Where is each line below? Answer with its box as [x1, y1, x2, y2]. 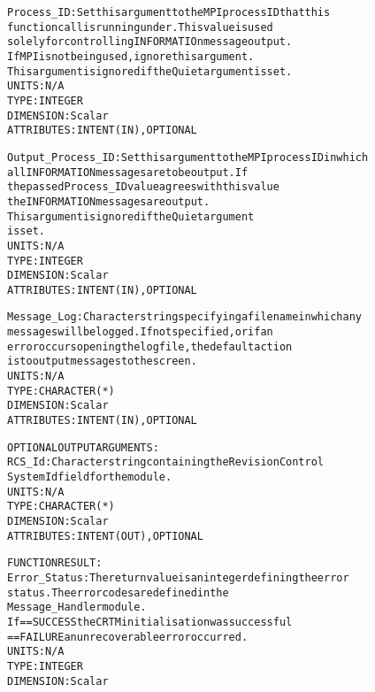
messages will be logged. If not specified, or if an [7, 326, 273, 339]
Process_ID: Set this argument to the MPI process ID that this [7, 6, 331, 19]
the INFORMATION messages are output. [7, 195, 210, 208]
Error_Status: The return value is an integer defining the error [7, 571, 349, 584]
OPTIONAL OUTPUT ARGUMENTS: [7, 441, 159, 454]
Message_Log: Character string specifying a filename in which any [7, 311, 362, 324]
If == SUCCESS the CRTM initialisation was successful [7, 615, 293, 628]
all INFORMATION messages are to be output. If [7, 165, 249, 179]
